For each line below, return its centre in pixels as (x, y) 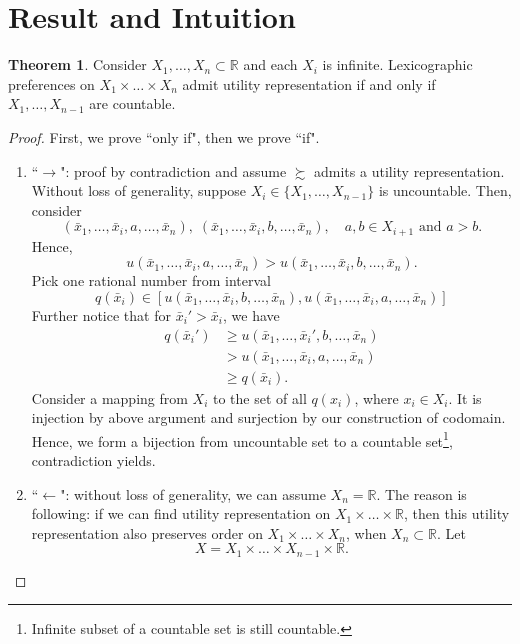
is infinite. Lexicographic (397, 64)
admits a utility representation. (409, 170)
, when (366, 532)
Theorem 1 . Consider (77, 64)
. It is (465, 397)
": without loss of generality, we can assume (193, 493)
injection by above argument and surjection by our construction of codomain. (268, 417)
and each (270, 64)
